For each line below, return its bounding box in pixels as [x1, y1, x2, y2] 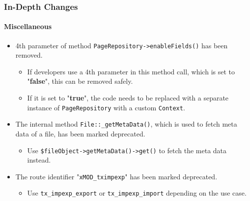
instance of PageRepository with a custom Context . [27, 102, 185, 112]
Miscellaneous [4, 21, 52, 32]
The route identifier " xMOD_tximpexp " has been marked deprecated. [15, 171, 218, 181]
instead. [27, 155, 51, 165]
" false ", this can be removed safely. [27, 76, 133, 86]
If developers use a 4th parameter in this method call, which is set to [27, 66, 235, 76]
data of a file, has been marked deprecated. [15, 128, 145, 138]
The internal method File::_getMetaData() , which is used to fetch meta [15, 119, 237, 129]
